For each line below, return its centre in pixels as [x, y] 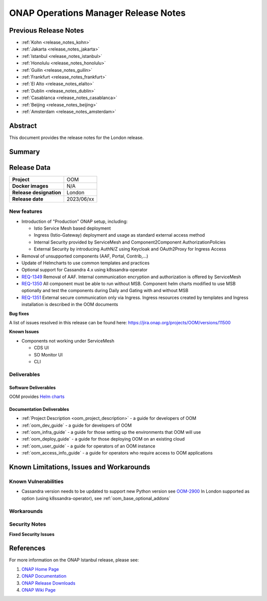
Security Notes [28, 524]
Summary [24, 152]
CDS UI [41, 348]
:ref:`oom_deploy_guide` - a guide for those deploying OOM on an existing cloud [103, 439]
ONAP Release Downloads [48, 583]
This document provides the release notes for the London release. [76, 137]
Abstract [23, 125]
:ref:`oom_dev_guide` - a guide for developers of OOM [77, 425]
